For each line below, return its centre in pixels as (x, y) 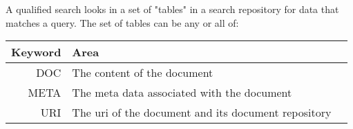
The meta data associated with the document (182, 93)
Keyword (36, 52)
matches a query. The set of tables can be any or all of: (122, 22)
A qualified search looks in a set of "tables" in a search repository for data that (172, 9)
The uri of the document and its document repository (202, 113)
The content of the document (143, 73)
